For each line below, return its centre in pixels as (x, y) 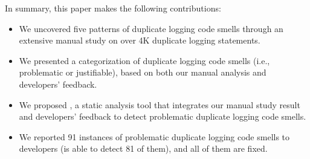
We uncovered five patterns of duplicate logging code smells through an (151, 28)
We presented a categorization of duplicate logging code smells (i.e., (144, 60)
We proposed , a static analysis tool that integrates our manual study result (160, 104)
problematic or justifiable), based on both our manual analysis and (143, 72)
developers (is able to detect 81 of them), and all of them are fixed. (143, 148)
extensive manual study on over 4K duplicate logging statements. (140, 40)
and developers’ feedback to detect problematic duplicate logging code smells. (163, 116)
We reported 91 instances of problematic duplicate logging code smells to (154, 136)
